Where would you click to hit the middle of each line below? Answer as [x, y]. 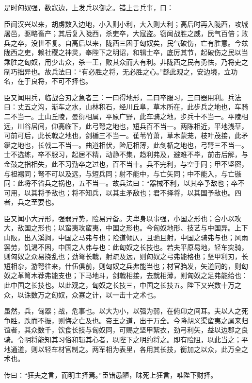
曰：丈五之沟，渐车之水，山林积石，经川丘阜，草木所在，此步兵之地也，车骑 [126, 107]
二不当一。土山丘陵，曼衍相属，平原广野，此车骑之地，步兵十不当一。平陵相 [126, 116]
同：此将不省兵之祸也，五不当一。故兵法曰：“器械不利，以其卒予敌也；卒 [121, 183]
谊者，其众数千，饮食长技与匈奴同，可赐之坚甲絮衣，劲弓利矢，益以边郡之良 [126, 330]
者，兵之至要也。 [31, 202]
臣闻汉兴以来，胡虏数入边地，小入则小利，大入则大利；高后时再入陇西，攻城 [126, 24]
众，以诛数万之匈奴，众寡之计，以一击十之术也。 [82, 294]
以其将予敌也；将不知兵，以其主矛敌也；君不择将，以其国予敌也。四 [133, 192]
